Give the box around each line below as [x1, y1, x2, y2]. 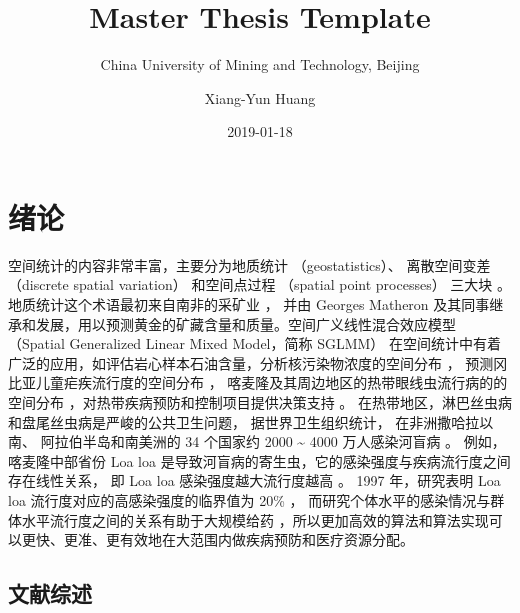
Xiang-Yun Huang [204, 87, 316, 108]
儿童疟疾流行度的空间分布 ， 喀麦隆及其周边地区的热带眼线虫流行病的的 [35, 372, 508, 393]
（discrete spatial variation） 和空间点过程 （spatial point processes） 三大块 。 [8, 274, 512, 295]
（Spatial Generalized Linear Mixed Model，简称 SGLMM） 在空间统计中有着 [8, 333, 502, 354]
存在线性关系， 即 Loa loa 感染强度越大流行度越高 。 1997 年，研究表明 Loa [8, 470, 501, 491]
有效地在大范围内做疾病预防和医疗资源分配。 [119, 529, 414, 550]
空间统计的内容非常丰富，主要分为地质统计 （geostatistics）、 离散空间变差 [8, 254, 491, 275]
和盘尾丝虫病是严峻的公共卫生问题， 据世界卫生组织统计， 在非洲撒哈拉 [8, 411, 480, 432]
